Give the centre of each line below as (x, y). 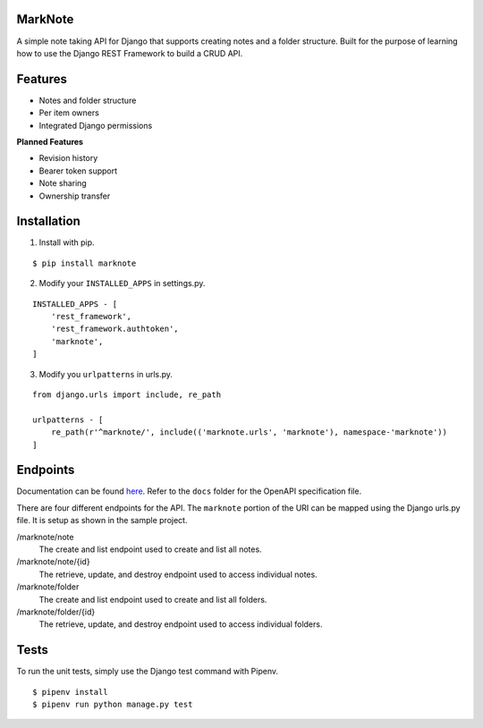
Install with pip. (67, 242)
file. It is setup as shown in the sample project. (102, 521)
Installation (48, 221)
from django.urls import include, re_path (127, 394)
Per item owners (69, 113)
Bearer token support (78, 171)
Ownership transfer (75, 196)
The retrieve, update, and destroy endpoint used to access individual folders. (181, 624)
